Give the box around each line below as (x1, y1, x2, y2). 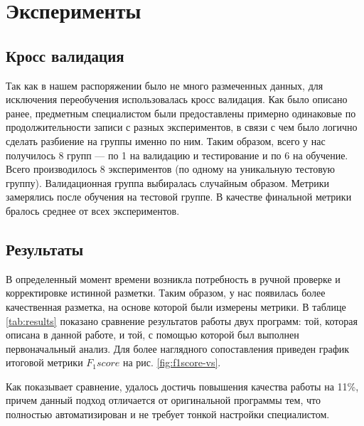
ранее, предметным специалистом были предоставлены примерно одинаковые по (6, 105, 356, 120)
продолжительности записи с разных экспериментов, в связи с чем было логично (6, 119, 358, 134)
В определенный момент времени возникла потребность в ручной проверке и (6, 271, 341, 286)
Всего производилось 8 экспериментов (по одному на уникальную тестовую (6, 161, 335, 176)
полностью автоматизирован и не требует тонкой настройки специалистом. (6, 407, 330, 422)
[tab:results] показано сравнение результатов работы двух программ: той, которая (6, 313, 358, 328)
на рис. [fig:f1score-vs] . (122, 355, 221, 370)
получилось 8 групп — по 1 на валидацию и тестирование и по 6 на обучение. (6, 147, 348, 162)
